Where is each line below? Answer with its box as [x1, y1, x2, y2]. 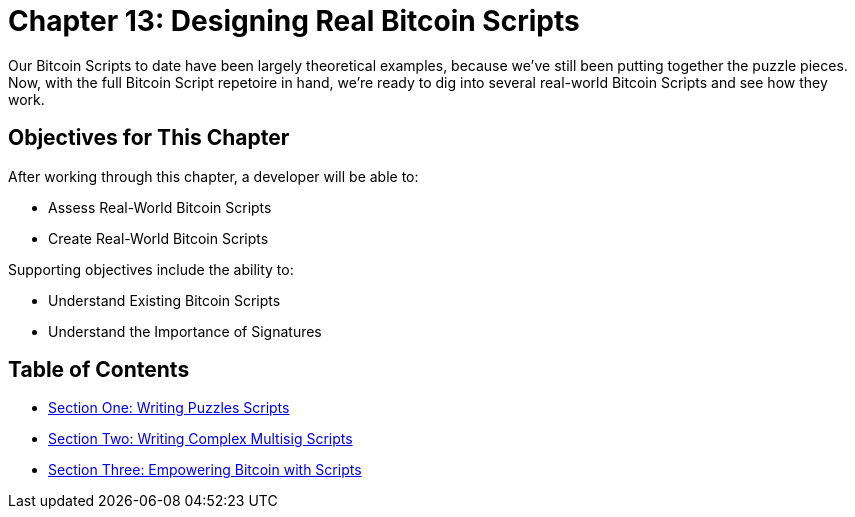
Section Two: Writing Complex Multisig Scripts [48, 430, 353, 448]
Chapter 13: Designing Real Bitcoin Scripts [8, 4, 580, 38]
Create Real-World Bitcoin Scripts [48, 229, 269, 247]
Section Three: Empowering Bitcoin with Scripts [48, 461, 362, 479]
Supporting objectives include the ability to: [8, 260, 294, 278]
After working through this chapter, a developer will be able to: [8, 167, 419, 185]
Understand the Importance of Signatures [48, 322, 322, 340]
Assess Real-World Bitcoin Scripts [48, 198, 272, 216]
